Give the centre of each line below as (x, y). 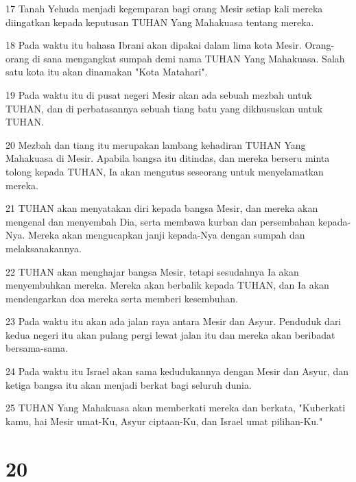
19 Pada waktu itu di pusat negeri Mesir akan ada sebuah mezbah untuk (159, 94)
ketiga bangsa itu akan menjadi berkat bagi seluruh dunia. (129, 384)
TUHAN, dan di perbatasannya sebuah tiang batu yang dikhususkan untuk (164, 108)
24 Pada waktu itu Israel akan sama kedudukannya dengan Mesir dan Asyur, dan (177, 371)
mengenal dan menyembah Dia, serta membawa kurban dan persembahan (161, 221)
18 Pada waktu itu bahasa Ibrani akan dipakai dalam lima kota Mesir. (154, 45)
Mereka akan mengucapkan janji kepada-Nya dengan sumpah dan (167, 235)
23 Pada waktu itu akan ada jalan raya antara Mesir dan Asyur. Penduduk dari (174, 321)
